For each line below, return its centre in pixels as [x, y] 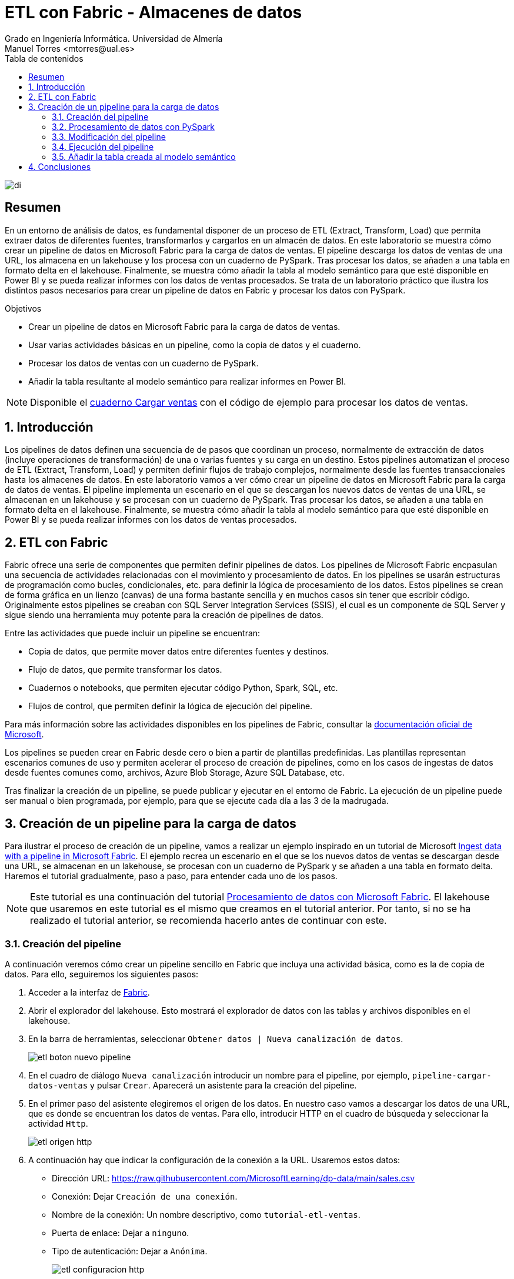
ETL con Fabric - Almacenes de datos [153, 12]
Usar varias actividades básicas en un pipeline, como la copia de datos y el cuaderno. [195, 345]
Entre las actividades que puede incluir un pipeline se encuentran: [133, 633]
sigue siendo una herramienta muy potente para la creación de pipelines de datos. [164, 615]
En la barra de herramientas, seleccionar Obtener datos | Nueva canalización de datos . [216, 1038]
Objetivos [23, 308]
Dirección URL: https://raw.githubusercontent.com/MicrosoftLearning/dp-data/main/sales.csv [233, 1178]
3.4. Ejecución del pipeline [103, 146]
